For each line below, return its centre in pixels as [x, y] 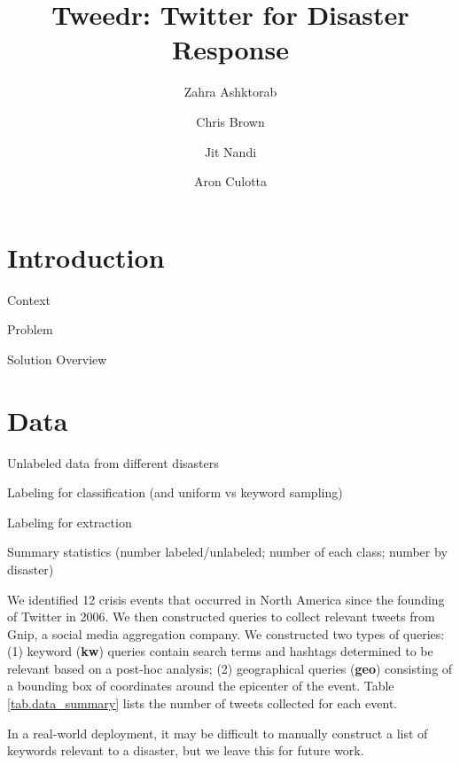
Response [230, 49]
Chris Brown [230, 121]
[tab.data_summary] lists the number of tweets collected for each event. [203, 703]
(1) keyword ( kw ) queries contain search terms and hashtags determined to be [220, 651]
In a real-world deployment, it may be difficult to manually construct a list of [218, 733]
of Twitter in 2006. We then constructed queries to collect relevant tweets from [221, 617]
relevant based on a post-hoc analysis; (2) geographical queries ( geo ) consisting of [230, 668]
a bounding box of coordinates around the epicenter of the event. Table [201, 686]
